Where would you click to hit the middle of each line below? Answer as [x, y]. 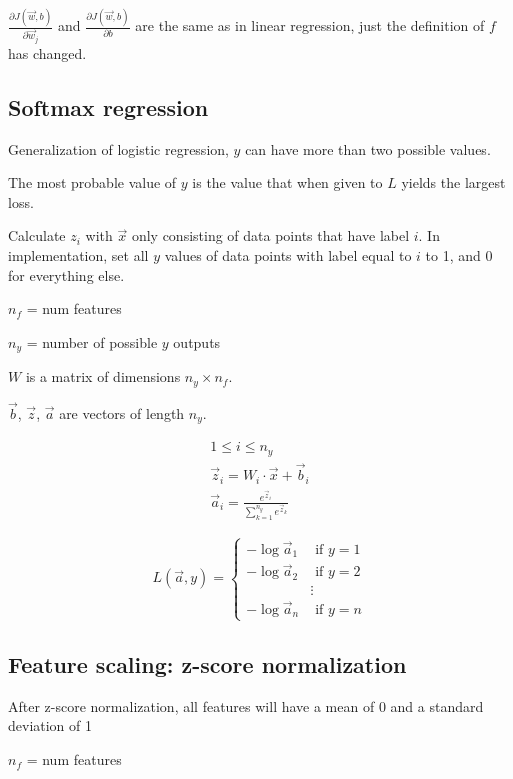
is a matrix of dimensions [103, 376]
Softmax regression [108, 106]
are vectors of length [122, 412]
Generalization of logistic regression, [118, 148]
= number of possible [92, 341]
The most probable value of [92, 182]
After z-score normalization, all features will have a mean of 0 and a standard [246, 705]
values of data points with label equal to [288, 255]
